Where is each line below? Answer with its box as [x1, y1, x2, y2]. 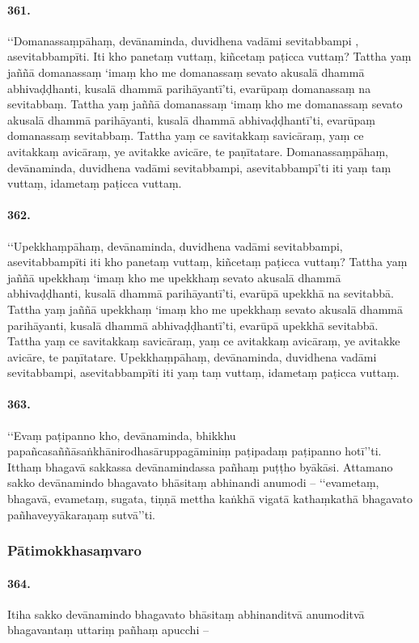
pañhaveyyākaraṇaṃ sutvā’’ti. [7, 506, 155, 522]
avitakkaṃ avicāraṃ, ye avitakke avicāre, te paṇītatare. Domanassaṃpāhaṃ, [7, 142, 389, 159]
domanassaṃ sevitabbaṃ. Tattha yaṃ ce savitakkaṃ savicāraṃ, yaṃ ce [7, 127, 364, 144]
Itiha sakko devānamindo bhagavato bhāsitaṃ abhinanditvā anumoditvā [7, 605, 365, 622]
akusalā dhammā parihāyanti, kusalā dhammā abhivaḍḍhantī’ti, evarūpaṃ [7, 111, 375, 128]
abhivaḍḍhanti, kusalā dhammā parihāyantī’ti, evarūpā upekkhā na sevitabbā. [7, 285, 394, 302]
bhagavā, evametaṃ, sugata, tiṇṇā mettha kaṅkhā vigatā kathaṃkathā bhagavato [7, 490, 413, 507]
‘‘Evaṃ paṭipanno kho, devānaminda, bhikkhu [7, 426, 236, 443]
